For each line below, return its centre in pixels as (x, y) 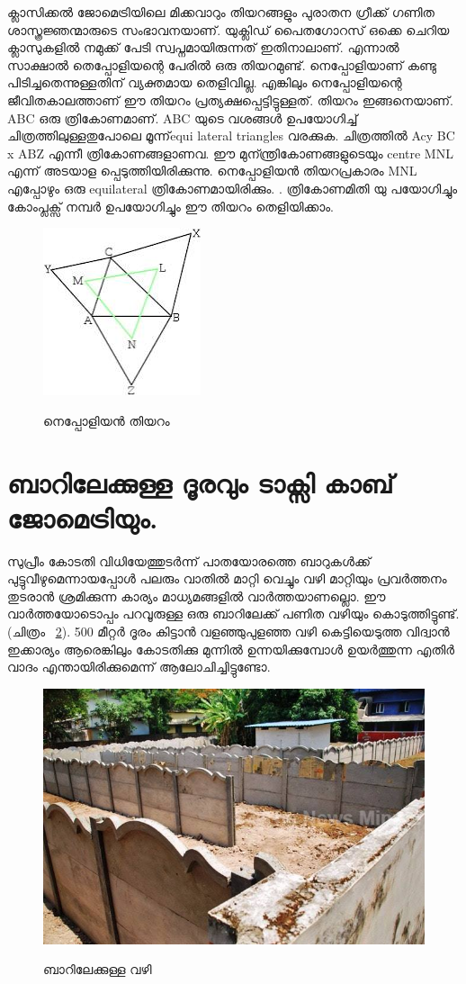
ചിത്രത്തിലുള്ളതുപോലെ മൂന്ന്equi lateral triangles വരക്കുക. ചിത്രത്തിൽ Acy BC (231, 135)
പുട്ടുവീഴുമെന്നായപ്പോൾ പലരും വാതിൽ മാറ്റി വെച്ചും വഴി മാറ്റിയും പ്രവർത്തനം (227, 578)
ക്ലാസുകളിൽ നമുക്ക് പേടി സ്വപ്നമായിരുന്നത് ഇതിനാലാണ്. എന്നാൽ (203, 47)
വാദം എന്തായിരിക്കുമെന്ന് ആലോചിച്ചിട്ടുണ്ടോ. (139, 667)
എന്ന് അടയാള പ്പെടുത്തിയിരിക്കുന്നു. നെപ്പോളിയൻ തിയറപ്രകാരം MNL (212, 171)
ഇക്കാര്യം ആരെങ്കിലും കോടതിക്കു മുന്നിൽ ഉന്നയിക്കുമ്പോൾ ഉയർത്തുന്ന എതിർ (231, 649)
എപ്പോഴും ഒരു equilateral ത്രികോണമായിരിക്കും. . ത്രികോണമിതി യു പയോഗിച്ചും (233, 188)
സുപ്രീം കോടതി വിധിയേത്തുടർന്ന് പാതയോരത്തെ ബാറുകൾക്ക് (189, 560)
